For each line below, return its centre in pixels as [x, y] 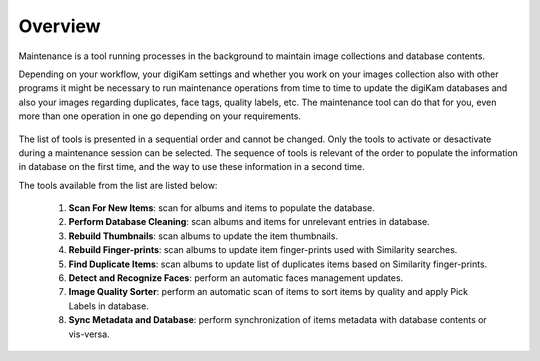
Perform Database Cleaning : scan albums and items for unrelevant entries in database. [249, 222]
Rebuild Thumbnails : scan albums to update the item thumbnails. [203, 236]
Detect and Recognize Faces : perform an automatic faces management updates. [236, 278]
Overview [59, 26]
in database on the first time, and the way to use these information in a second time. [191, 167]
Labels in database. [108, 306]
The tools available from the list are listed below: [118, 185]
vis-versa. [89, 334]
